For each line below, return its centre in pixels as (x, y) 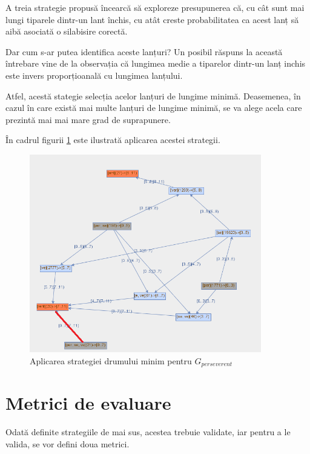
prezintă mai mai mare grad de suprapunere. (88, 119)
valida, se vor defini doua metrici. (68, 443)
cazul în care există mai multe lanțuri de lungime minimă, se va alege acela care (154, 108)
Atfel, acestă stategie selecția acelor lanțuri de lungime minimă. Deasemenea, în (153, 95)
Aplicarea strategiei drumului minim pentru (111, 360)
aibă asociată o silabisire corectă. (67, 31)
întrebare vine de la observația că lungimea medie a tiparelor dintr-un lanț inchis (156, 63)
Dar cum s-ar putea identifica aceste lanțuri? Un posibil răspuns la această (144, 51)
